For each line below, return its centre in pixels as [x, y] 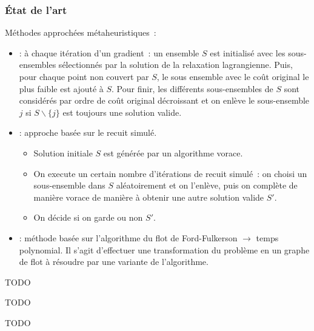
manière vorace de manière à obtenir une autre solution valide [149, 197]
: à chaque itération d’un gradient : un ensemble [109, 52]
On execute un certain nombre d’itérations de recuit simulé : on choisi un [170, 173]
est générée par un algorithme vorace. [173, 152]
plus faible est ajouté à [61, 88]
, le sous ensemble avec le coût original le [233, 76]
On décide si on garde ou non [88, 217]
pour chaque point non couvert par [84, 76]
